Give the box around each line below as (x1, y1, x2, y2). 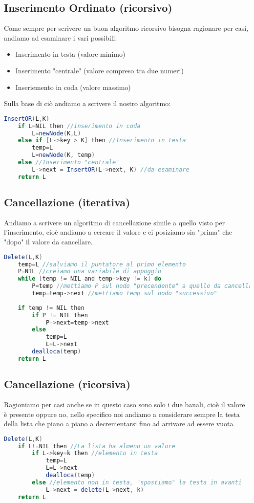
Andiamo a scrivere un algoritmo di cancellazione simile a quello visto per (4, 217, 225, 227)
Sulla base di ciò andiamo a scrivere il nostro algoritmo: (4, 98, 171, 109)
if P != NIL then (32, 311, 88, 319)
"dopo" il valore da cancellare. (4, 237, 93, 247)
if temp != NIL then (18, 304, 85, 311)
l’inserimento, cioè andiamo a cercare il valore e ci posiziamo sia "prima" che (4, 227, 232, 237)
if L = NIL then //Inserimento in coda (18, 122, 141, 130)
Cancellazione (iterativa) (4, 195, 130, 210)
